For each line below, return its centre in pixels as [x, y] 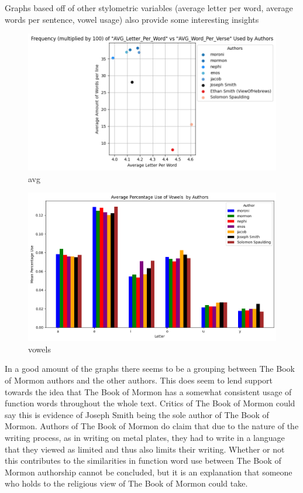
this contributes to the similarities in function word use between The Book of [143, 461]
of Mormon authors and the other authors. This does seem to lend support [139, 380]
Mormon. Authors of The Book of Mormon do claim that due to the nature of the [152, 426]
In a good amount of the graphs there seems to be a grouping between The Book [150, 369]
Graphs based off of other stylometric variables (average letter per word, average [149, 8]
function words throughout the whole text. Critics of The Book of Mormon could [150, 403]
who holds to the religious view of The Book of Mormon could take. [126, 483]
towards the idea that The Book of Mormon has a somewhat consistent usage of [148, 391]
